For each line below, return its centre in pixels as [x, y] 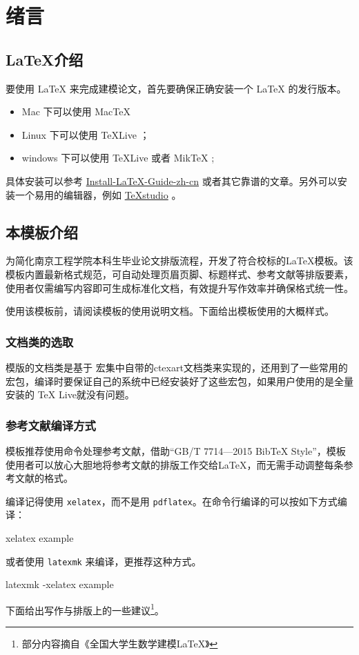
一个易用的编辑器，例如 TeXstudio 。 [98, 194]
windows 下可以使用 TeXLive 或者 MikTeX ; [118, 158]
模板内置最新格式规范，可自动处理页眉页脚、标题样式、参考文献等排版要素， [179, 274]
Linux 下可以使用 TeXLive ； [86, 134]
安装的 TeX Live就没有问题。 [70, 394]
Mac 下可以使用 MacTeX [76, 111]
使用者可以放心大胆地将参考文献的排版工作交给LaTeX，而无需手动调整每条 [175, 464]
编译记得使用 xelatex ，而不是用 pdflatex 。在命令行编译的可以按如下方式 [172, 501]
